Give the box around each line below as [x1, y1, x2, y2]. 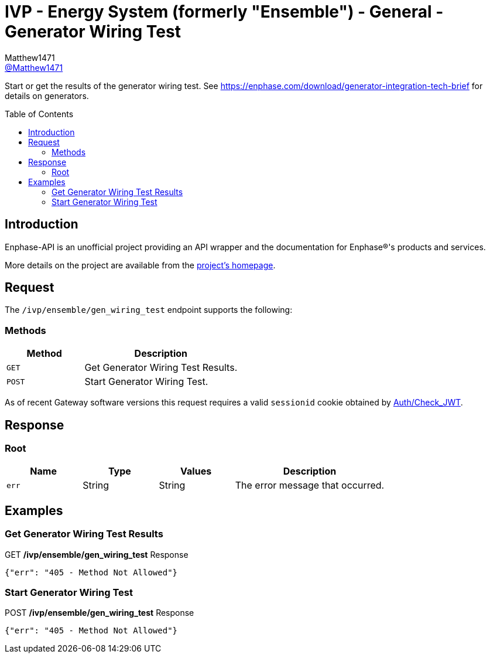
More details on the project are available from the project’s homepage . [5, 260, 276, 270]
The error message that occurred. [235, 479, 385, 492]
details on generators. [5, 90, 89, 101]
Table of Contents [5, 108, 74, 119]
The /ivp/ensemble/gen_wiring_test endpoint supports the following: [5, 305, 293, 315]
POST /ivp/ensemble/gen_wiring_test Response [5, 608, 194, 618]
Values [180, 465, 212, 478]
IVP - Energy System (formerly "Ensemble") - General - [5, 2, 444, 22]
